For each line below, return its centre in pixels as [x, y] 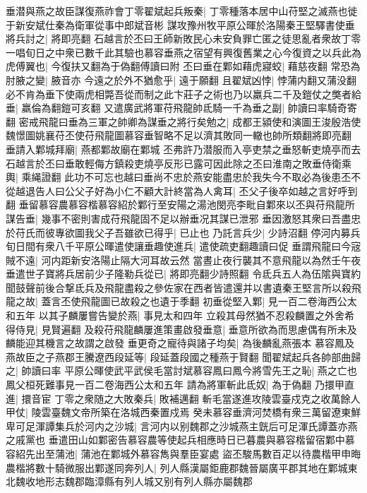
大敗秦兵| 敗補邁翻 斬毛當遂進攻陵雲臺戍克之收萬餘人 [237, 398]
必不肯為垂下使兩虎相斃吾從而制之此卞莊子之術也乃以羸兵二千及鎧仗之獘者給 [183, 94]
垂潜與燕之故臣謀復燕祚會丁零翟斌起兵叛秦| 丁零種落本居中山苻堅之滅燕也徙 [182, 11]
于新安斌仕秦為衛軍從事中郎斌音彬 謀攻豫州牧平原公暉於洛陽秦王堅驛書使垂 [180, 24]
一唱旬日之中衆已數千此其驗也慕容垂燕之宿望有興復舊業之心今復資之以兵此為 [183, 52]
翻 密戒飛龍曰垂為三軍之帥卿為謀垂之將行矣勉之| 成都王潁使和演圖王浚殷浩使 [183, 121]
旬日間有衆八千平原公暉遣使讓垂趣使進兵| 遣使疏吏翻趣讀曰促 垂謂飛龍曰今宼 [183, 246]
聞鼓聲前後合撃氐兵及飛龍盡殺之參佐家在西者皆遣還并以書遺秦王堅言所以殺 [179, 287]
